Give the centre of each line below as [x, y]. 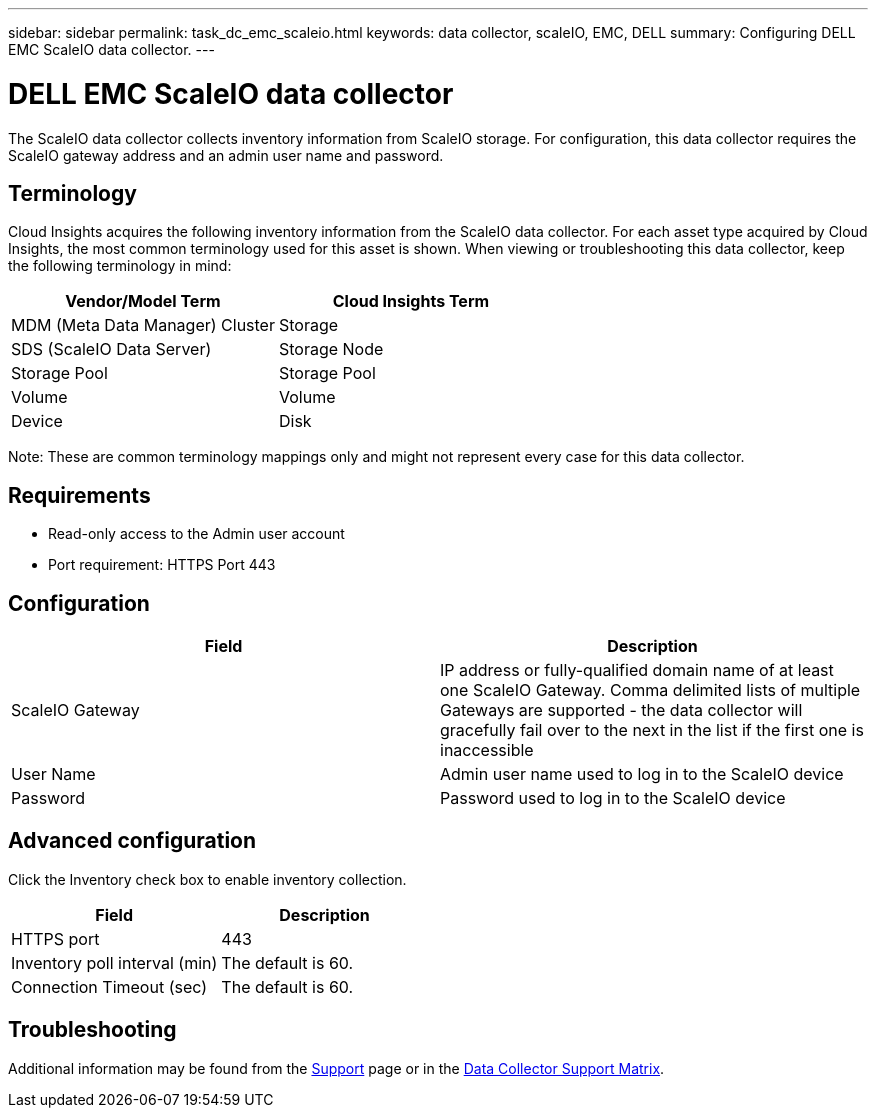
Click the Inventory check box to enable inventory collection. [207, 879]
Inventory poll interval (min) [114, 962]
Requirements [79, 495]
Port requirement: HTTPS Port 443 [162, 565]
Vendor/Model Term [143, 301]
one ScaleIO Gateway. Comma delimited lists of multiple [650, 690]
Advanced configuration [132, 841]
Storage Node [331, 349]
